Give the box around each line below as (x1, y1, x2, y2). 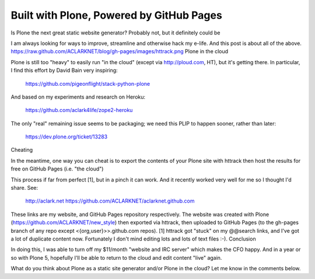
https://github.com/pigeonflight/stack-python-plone (25, 80, 150, 87)
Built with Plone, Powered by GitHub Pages (10, 9, 223, 22)
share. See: (10, 184, 38, 191)
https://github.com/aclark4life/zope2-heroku (25, 107, 133, 114)
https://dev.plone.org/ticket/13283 (25, 133, 108, 140)
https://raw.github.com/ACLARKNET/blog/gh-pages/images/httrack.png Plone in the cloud (10, 48, 229, 55)
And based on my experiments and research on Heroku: (10, 93, 146, 100)
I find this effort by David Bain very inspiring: (10, 67, 118, 74)
